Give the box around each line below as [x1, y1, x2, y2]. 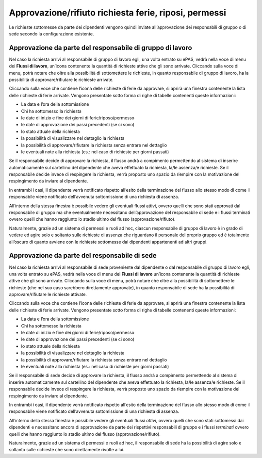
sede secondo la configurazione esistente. [9, 31, 94, 36]
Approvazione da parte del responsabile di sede [9, 251, 157, 260]
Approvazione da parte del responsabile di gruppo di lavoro [9, 44, 192, 52]
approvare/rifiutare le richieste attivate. [9, 292, 87, 297]
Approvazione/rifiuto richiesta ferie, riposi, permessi [9, 7, 227, 18]
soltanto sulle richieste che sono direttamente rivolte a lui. [9, 447, 125, 453]
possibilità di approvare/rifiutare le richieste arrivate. [9, 77, 114, 82]
